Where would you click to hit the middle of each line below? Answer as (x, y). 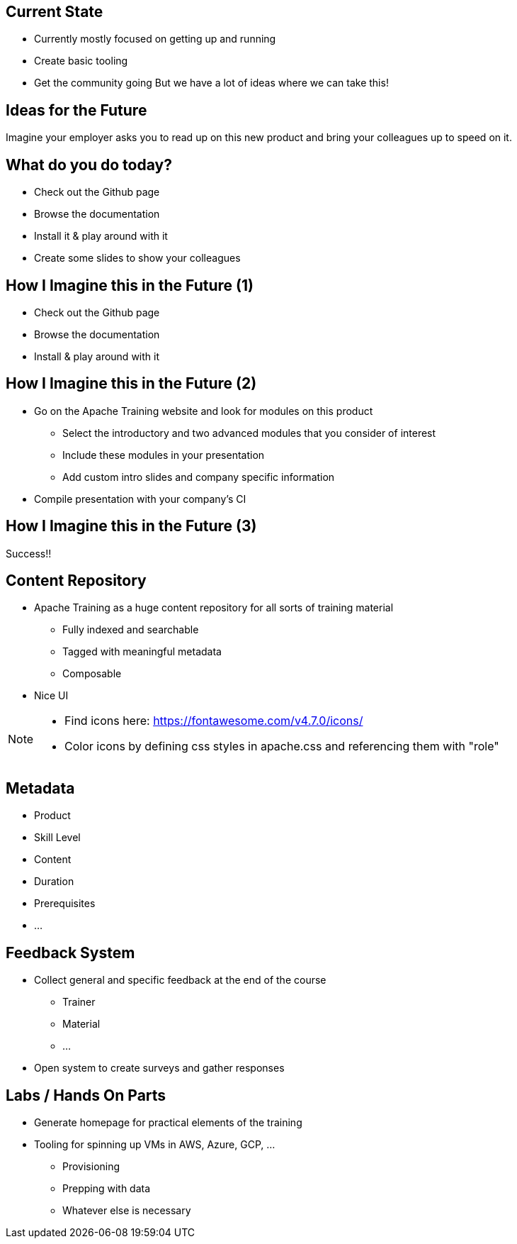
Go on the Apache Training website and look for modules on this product (204, 411)
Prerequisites (65, 904)
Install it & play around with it (101, 236)
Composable (92, 674)
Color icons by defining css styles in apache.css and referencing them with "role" (282, 746)
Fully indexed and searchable (131, 630)
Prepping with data (107, 1189)
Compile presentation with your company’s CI (140, 499)
